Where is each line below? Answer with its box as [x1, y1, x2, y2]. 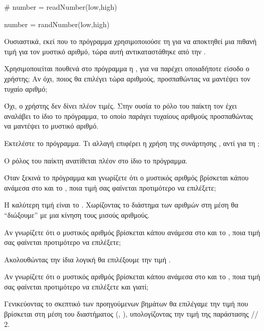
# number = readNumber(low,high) [4, 2, 117, 12]
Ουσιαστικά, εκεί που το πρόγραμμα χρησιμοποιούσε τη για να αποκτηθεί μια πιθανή [4, 36, 257, 47]
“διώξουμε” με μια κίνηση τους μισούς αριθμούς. [4, 209, 150, 220]
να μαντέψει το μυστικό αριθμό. [4, 120, 99, 131]
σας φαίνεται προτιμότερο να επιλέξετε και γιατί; [4, 281, 149, 292]
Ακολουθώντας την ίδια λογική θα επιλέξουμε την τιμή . [4, 254, 171, 264]
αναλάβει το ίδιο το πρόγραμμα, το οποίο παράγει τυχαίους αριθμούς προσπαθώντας [4, 110, 253, 121]
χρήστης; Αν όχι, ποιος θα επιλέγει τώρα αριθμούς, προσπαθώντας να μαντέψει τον [4, 73, 251, 84]
